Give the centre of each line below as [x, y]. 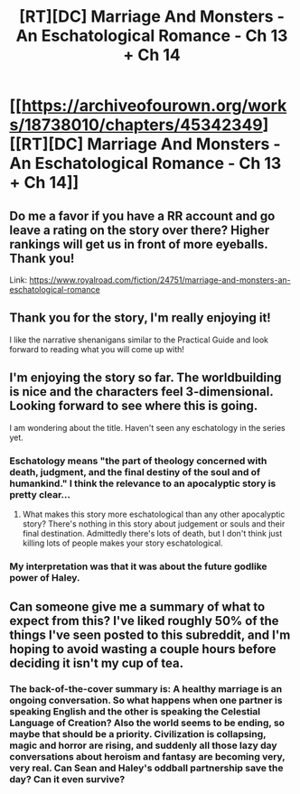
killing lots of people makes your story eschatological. [122, 543]
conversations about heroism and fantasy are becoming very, [147, 757]
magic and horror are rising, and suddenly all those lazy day [143, 745]
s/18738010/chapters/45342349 [136, 125]
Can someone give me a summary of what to [137, 607]
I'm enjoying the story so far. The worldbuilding [145, 378]
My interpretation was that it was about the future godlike [139, 566]
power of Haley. [45, 577]
